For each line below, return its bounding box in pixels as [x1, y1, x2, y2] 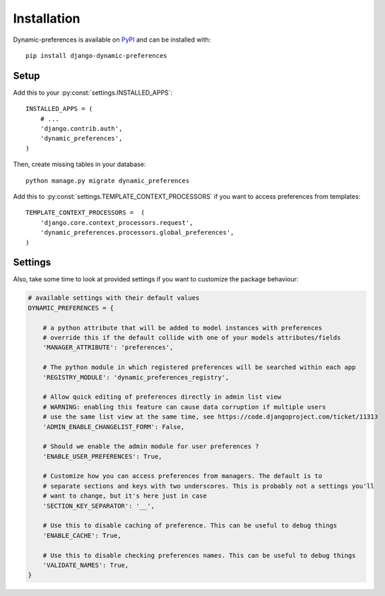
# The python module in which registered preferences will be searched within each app [42, 363, 356, 371]
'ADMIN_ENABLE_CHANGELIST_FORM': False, [42, 423, 185, 431]
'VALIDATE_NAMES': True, [42, 561, 129, 569]
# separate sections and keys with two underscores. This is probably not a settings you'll [42, 481, 374, 490]
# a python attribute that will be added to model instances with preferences [42, 324, 323, 332]
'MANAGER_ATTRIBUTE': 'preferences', [42, 344, 174, 351]
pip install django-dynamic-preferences [25, 52, 167, 59]
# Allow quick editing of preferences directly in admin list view [42, 393, 282, 401]
